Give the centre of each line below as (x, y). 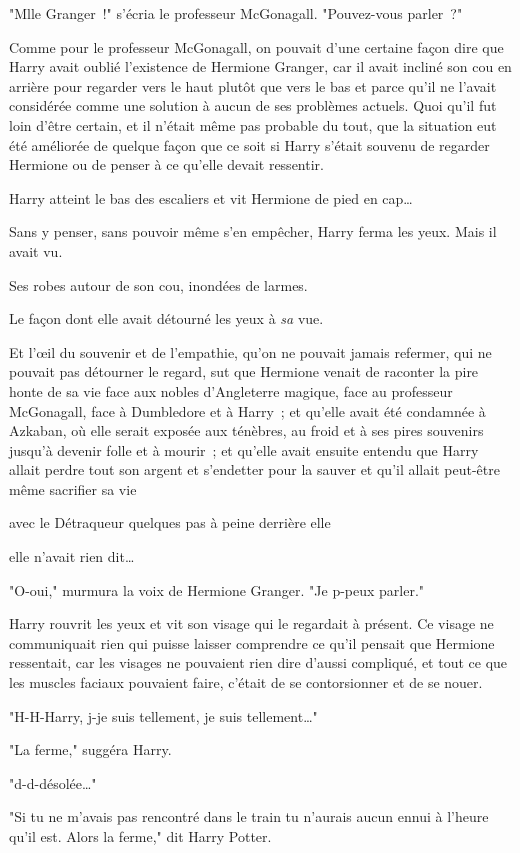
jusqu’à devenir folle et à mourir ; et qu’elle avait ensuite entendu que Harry (244, 449)
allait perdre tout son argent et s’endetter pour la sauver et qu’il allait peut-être (254, 469)
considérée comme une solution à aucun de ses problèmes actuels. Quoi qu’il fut (253, 105)
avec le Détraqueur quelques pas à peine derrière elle (170, 522)
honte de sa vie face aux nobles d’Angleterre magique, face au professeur (231, 390)
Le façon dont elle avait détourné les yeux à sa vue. (166, 318)
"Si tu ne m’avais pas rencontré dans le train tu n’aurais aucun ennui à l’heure (249, 816)
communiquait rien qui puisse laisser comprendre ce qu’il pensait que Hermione (252, 642)
